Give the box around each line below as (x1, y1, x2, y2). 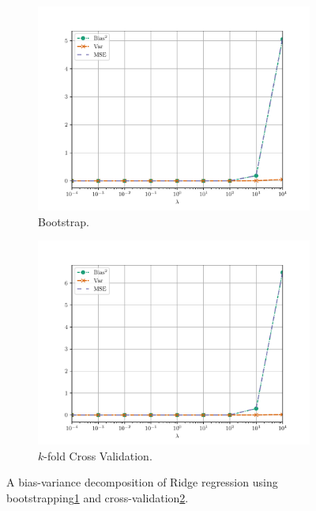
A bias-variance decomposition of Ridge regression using (6, 474, 278, 490)
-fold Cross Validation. (43, 447, 152, 464)
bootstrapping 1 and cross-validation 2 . (6, 489, 189, 505)
